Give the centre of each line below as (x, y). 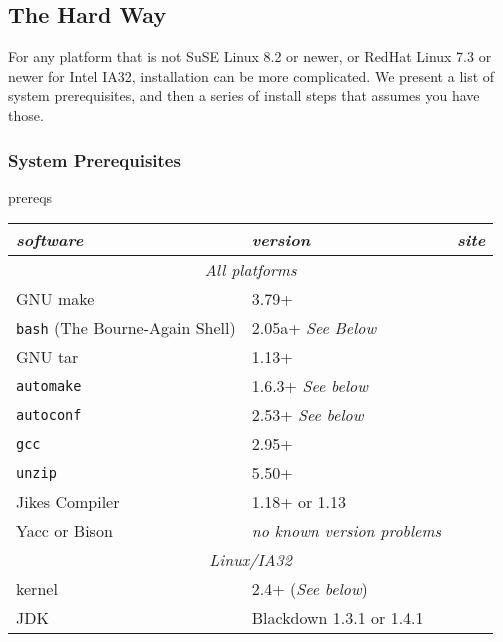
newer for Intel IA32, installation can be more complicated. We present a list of (251, 75)
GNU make (55, 299)
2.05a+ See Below (314, 328)
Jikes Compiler (68, 502)
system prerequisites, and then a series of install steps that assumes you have (244, 95)
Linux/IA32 (250, 560)
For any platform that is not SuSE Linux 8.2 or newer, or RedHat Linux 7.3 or (250, 56)
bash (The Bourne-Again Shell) (126, 328)
